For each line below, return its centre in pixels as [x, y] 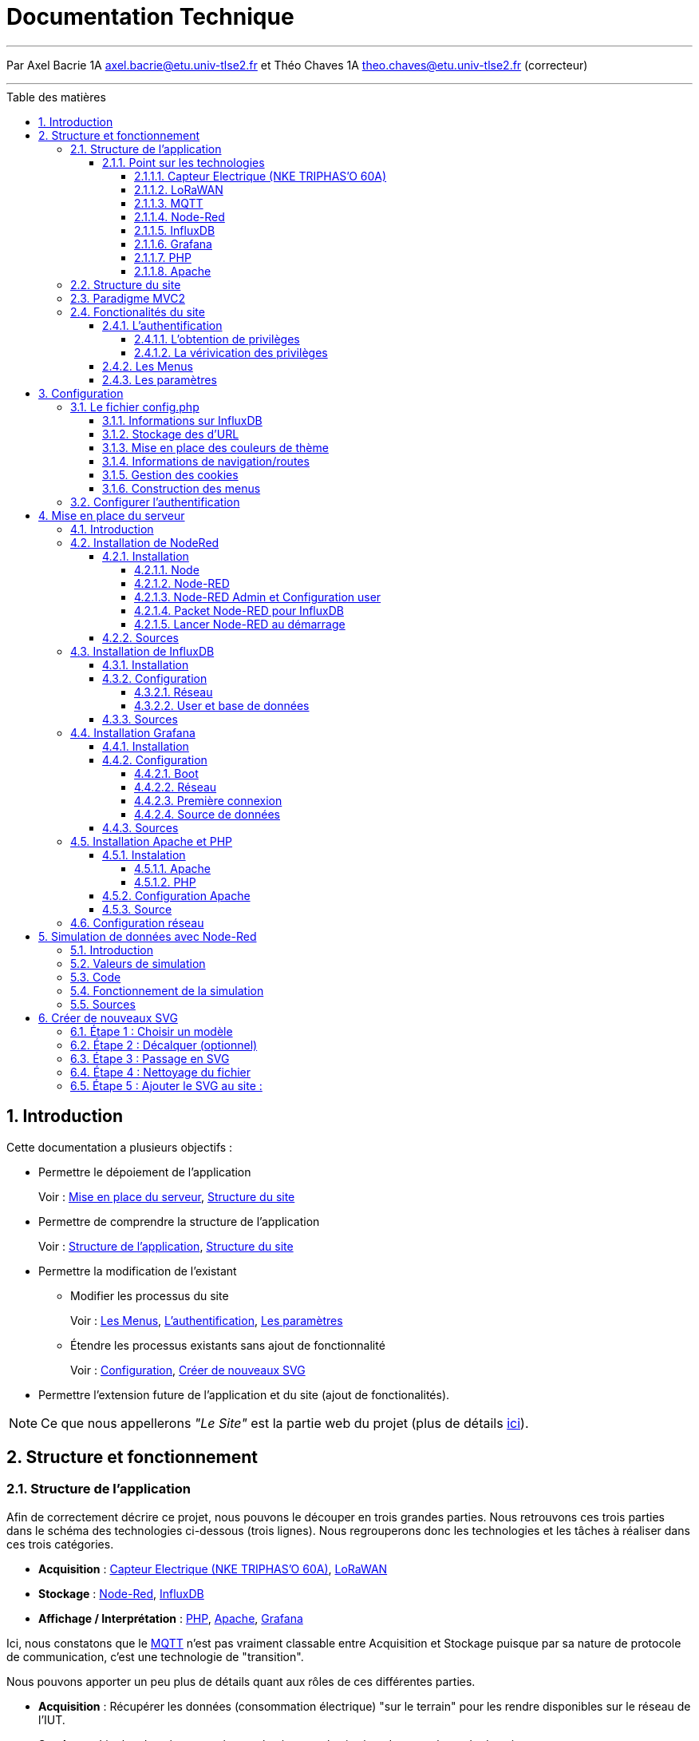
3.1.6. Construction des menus [182, 488]
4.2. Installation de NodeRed [145, 542]
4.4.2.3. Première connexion [208, 800]
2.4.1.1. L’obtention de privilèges [217, 339]
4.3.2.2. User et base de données [222, 705]
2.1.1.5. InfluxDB [175, 230]
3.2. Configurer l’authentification [155, 502]
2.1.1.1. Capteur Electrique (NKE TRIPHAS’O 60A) [261, 176]
